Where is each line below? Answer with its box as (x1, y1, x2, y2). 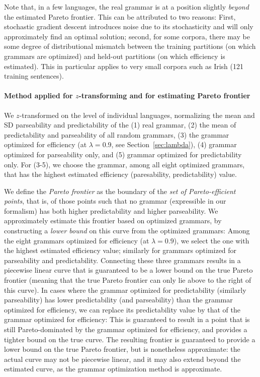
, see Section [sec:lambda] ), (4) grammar (111, 139, 237, 150)
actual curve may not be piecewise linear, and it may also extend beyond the (4, 353, 241, 364)
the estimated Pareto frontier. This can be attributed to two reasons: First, (4, 11, 236, 22)
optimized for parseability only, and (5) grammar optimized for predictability (4, 149, 242, 159)
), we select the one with (174, 235, 249, 245)
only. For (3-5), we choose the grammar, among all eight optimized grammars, (4, 159, 245, 169)
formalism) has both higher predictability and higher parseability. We (4, 205, 218, 216)
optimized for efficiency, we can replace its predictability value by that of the (4, 304, 240, 315)
